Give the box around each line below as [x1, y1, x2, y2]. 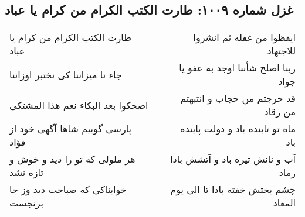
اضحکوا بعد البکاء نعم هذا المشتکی [9, 98, 148, 112]
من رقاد [264, 105, 296, 119]
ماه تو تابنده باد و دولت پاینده [180, 122, 296, 136]
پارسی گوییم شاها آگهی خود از [9, 122, 132, 136]
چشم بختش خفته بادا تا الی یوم [170, 182, 296, 197]
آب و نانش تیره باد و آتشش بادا [170, 152, 296, 166]
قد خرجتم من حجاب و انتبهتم [180, 91, 296, 105]
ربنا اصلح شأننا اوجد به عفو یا [179, 61, 296, 75]
